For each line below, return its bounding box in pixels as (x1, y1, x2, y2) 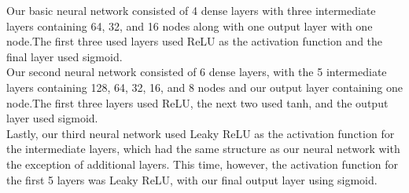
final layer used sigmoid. (6, 48, 123, 64)
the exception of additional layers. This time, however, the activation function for (6, 155, 399, 172)
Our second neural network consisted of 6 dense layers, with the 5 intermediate (6, 64, 387, 80)
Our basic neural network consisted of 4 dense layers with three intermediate (6, 2, 376, 18)
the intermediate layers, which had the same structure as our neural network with (6, 140, 400, 157)
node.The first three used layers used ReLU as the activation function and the (6, 33, 383, 49)
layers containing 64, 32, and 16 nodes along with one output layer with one (6, 17, 373, 34)
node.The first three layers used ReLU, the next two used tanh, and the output (6, 94, 389, 111)
